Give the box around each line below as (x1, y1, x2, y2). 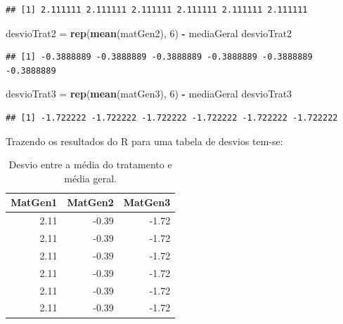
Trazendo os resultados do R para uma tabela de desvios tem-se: (6, 133, 283, 148)
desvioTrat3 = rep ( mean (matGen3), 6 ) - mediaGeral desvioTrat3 (6, 86, 292, 101)
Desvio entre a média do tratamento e (8, 157, 172, 172)
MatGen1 (11, 195, 58, 210)
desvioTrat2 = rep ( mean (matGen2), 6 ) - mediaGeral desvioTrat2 (6, 25, 292, 40)
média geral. (64, 170, 117, 185)
